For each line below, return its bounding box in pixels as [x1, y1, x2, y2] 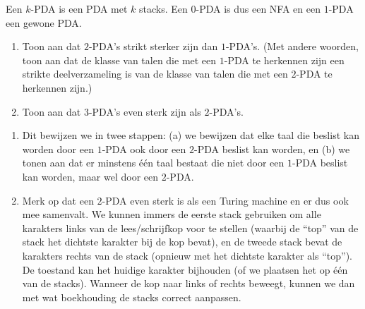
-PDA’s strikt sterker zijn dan [88, 39, 218, 54]
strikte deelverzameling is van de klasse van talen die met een [22, 66, 288, 81]
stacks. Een [139, 1, 188, 16]
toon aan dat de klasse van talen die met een [22, 52, 217, 67]
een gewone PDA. [6, 15, 82, 30]
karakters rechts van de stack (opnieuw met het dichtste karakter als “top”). [22, 248, 352, 262]
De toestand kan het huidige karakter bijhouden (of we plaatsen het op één [22, 262, 348, 277]
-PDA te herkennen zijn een [224, 52, 345, 67]
